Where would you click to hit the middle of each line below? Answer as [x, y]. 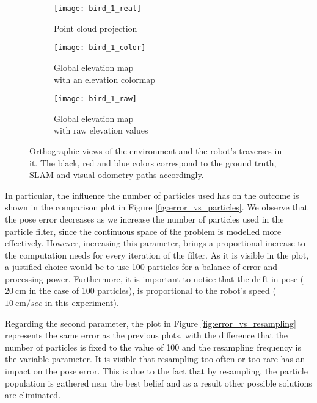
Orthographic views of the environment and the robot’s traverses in [156, 150]
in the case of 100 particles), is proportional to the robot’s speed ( [152, 291]
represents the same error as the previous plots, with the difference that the [147, 335]
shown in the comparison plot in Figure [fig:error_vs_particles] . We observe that [156, 207]
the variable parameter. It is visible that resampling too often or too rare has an [155, 359]
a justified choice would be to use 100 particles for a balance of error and [141, 267]
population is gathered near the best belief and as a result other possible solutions [158, 383]
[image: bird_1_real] [98, 9]
